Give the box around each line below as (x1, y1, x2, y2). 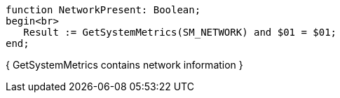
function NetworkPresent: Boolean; (6, 4, 201, 15)
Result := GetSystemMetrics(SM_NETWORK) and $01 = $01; (23, 27, 337, 38)
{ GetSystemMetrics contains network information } (6, 59, 243, 71)
